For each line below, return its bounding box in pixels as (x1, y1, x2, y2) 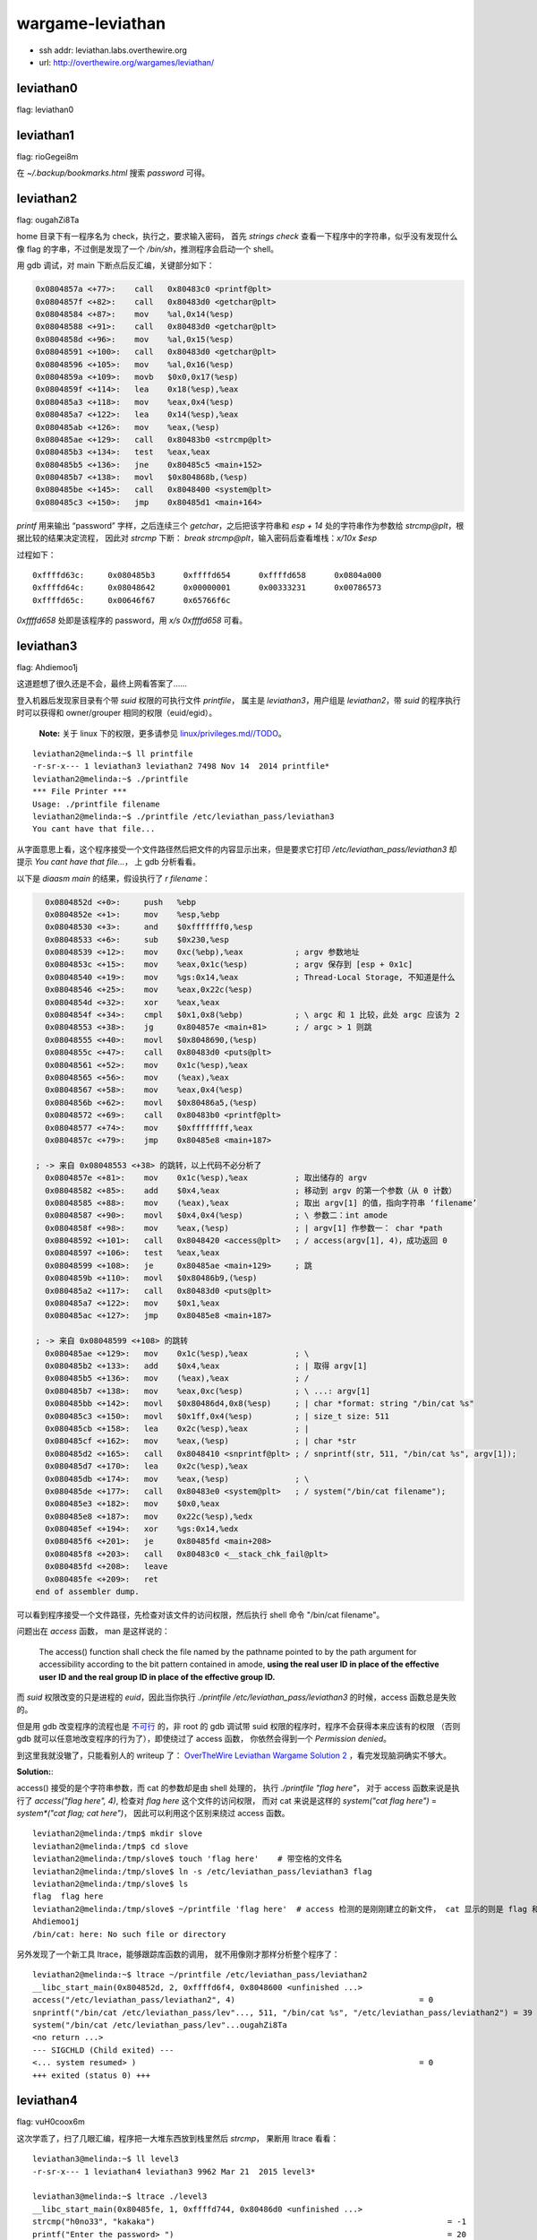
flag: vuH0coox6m (16, 2116, 85, 2127)
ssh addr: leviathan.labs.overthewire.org (38, 45, 188, 56)
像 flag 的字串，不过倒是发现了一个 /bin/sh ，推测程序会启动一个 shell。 (16, 243, 279, 254)
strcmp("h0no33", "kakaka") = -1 (32, 2217, 467, 2227)
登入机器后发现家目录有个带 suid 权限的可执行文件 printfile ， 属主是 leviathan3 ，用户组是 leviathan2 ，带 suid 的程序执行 (16, 694, 461, 705)
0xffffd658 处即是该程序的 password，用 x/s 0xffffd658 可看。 (16, 615, 248, 626)
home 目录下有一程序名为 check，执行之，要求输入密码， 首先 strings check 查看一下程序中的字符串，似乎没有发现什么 (16, 231, 458, 242)
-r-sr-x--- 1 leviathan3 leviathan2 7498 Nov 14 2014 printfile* (32, 762, 330, 771)
